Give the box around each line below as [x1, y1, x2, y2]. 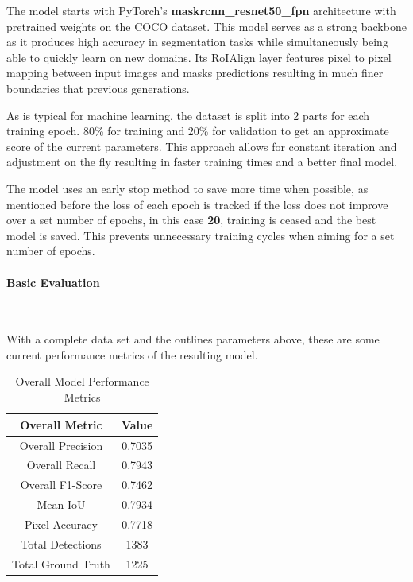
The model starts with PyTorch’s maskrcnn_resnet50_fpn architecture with [6, 2, 396, 18]
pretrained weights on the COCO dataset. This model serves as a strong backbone [6, 17, 407, 34]
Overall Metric [20, 416, 102, 433]
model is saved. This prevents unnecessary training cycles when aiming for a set [6, 227, 395, 243]
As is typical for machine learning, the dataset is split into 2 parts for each [6, 107, 370, 123]
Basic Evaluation [6, 274, 100, 290]
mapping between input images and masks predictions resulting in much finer [6, 64, 384, 81]
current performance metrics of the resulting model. [6, 346, 258, 363]
